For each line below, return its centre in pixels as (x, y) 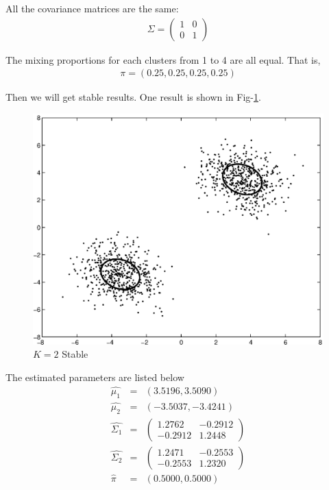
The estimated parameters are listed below (95, 377)
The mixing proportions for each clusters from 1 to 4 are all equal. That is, (163, 59)
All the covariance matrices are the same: (92, 8)
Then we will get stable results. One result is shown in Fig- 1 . (133, 97)
